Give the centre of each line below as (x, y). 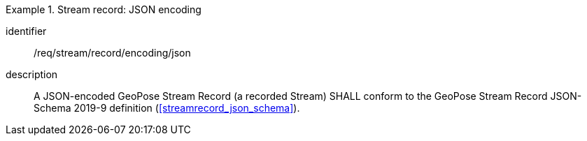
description (32, 74)
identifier (26, 31)
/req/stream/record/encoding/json (112, 53)
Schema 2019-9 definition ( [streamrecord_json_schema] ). (167, 108)
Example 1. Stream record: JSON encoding (104, 9)
